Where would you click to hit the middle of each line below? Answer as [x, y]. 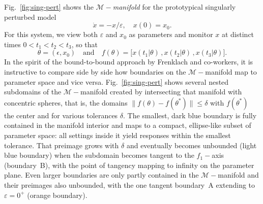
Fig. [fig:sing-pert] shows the [49, 7]
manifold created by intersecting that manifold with [161, 92]
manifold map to [231, 71]
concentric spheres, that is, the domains [66, 102]
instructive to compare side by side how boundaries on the [95, 71]
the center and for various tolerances [61, 115]
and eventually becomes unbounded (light [192, 145]
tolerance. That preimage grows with [62, 145]
